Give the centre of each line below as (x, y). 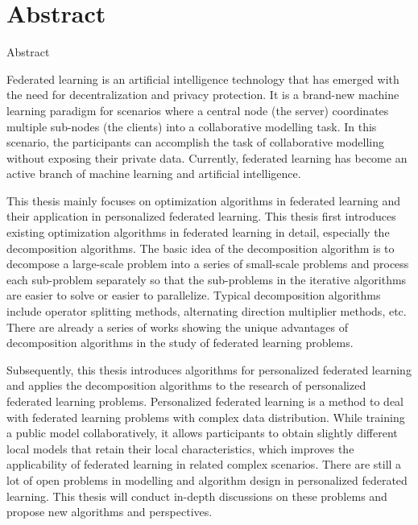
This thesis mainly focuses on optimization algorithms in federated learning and (204, 200)
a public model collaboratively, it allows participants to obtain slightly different (202, 433)
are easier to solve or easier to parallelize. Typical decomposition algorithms (194, 295)
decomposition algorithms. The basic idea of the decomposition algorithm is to (201, 248)
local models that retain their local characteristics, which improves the (180, 448)
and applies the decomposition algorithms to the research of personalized (186, 385)
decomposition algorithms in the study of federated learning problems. (180, 343)
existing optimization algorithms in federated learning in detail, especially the (198, 232)
